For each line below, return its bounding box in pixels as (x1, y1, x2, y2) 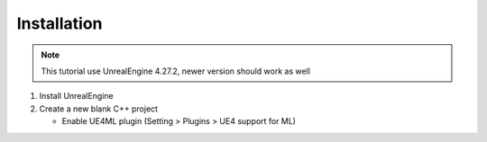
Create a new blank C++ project (39, 103, 158, 114)
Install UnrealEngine (39, 91, 115, 102)
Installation (16, 13, 103, 33)
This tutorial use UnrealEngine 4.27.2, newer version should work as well (41, 66, 311, 76)
